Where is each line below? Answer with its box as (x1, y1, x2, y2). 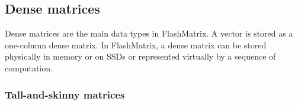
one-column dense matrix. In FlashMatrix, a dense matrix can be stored (5, 38, 267, 51)
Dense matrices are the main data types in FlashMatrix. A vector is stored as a (5, 27, 293, 40)
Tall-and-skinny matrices (5, 87, 125, 101)
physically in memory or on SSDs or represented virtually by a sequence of (5, 50, 276, 63)
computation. (5, 61, 53, 74)
